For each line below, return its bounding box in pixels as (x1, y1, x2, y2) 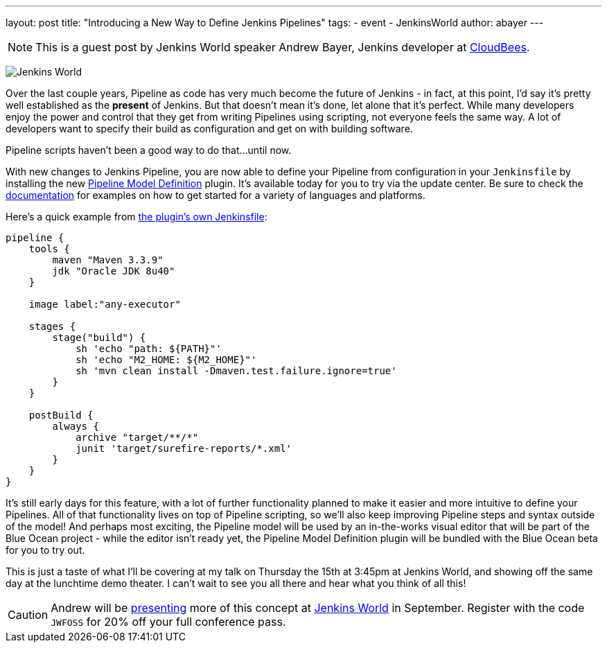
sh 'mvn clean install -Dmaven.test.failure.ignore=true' (76, 365, 397, 376)
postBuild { (28, 410, 94, 421)
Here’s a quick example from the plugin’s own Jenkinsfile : (6, 211, 267, 222)
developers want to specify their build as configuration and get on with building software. (6, 123, 413, 134)
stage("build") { (52, 332, 146, 343)
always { (52, 421, 99, 432)
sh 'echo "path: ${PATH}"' (76, 343, 222, 354)
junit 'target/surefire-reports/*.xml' (76, 443, 292, 454)
